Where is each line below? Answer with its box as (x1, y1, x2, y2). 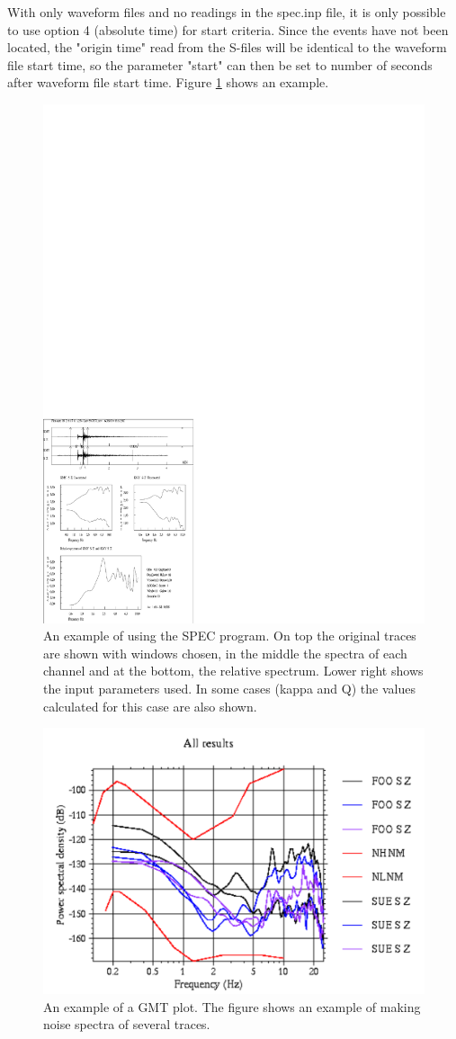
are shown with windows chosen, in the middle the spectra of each (43, 643, 407, 662)
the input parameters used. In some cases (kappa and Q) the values (43, 678, 416, 697)
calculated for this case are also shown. (43, 696, 257, 715)
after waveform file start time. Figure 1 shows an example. (7, 73, 329, 92)
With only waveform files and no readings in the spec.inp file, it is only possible (7, 3, 446, 21)
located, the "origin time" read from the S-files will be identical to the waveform (7, 38, 447, 57)
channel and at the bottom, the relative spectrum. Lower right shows (43, 661, 424, 680)
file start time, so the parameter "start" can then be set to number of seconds (7, 55, 433, 74)
